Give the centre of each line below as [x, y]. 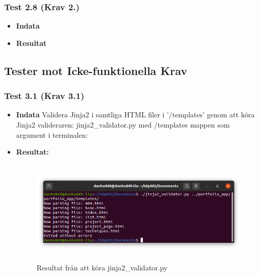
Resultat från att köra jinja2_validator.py [102, 268]
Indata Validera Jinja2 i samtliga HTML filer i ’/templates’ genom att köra [135, 115]
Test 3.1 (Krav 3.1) [44, 96]
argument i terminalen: [52, 134]
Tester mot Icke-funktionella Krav [96, 70]
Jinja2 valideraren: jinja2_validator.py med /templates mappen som [123, 124]
